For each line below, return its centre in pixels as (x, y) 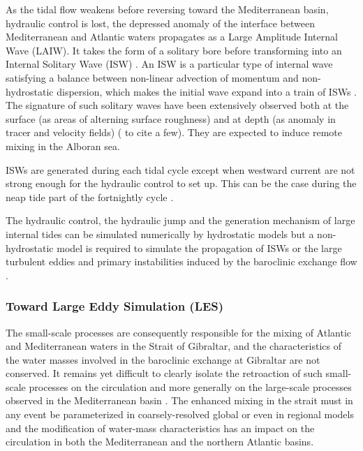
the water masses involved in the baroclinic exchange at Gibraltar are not (163, 359)
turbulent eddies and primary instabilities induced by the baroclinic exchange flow (181, 261)
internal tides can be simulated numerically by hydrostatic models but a (160, 234)
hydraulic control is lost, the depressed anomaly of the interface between (161, 23)
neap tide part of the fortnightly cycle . (90, 197)
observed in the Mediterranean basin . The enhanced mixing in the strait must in (179, 400)
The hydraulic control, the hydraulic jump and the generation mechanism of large (180, 220)
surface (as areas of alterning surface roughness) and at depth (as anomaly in (171, 118)
